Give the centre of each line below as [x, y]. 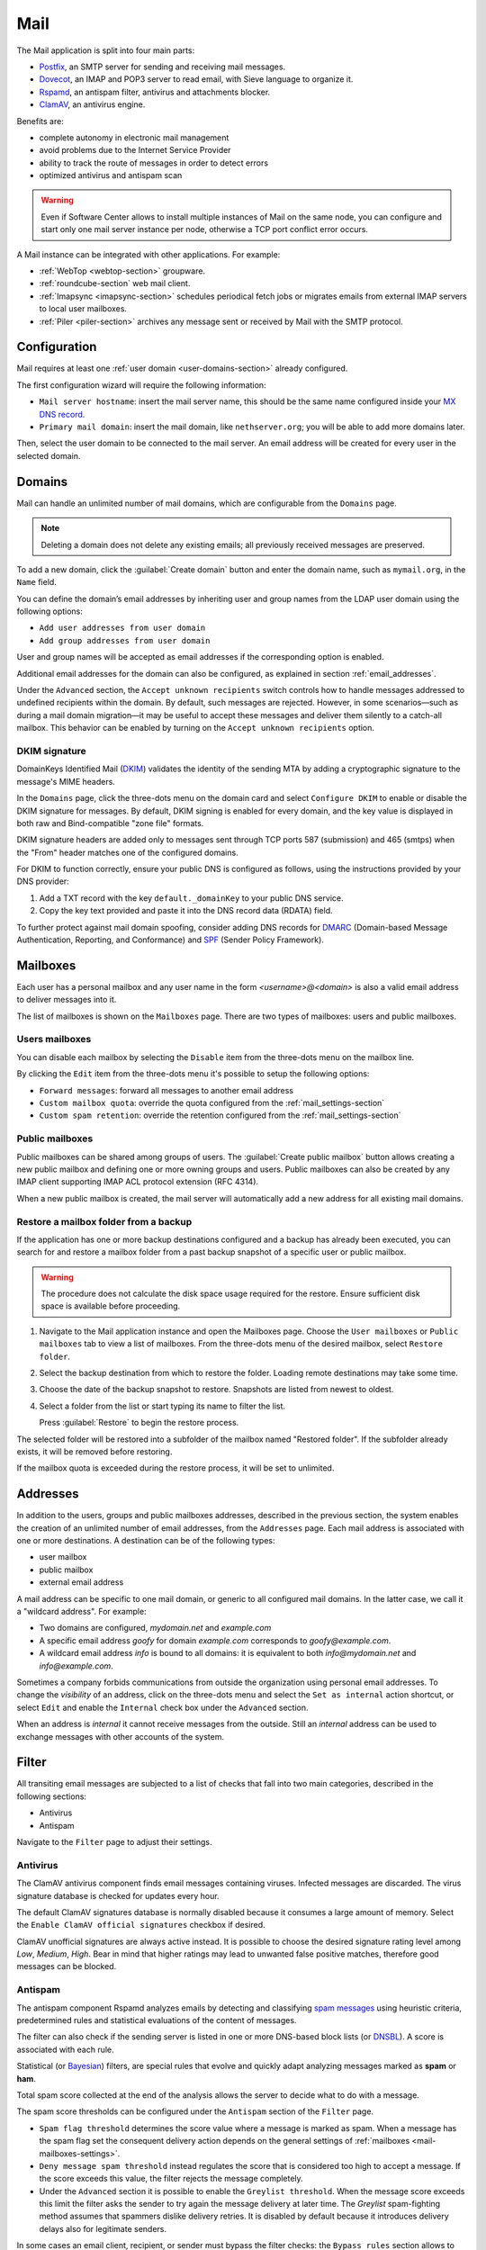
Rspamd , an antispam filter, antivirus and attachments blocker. [155, 92]
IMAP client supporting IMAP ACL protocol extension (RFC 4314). [138, 1182]
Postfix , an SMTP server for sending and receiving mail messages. [162, 67]
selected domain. [49, 455]
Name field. [37, 582]
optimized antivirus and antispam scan [111, 175]
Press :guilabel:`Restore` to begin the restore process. [139, 1423]
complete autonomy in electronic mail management [134, 137]
